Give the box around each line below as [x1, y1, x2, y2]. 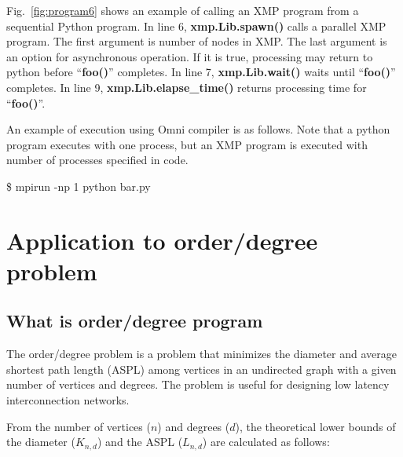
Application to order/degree [6, 224, 318, 256]
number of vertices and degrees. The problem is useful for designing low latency [6, 376, 390, 393]
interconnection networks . [6, 392, 130, 408]
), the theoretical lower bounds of [235, 418, 396, 434]
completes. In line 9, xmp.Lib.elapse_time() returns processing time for [6, 79, 367, 95]
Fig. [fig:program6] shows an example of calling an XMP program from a [6, 2, 359, 18]
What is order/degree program [6, 309, 263, 333]
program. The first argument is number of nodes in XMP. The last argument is [6, 33, 387, 49]
